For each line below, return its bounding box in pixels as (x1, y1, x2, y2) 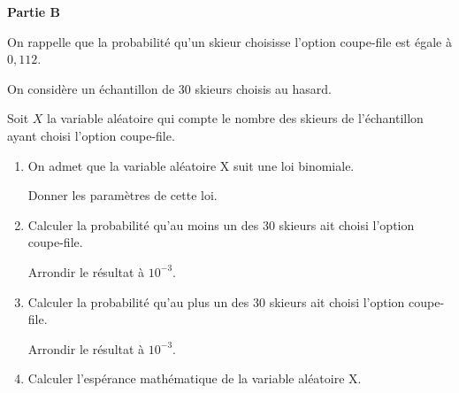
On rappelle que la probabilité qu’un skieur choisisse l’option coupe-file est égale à (7, 32, 452, 50)
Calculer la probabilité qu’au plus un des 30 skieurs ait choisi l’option (27, 292, 405, 311)
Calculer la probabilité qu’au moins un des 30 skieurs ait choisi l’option (27, 215, 415, 234)
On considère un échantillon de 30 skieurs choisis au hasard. (7, 79, 332, 97)
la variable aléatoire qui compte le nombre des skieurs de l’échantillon (47, 109, 424, 127)
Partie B (7, 3, 60, 20)
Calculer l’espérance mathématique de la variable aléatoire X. (27, 369, 362, 388)
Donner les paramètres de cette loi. (27, 186, 218, 204)
